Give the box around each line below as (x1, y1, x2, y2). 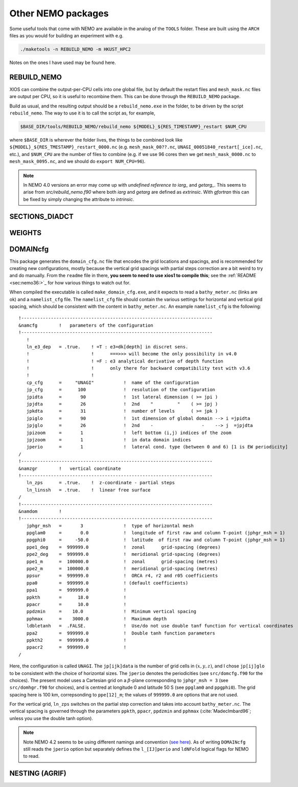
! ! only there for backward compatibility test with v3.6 (26, 366, 250, 371)
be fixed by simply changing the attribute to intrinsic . (23, 196, 134, 202)
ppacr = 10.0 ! (26, 601, 127, 607)
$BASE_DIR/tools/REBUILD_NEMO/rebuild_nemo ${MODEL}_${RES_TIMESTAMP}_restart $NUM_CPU (20, 123, 247, 129)
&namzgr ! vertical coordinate (18, 465, 121, 471)
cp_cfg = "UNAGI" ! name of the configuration (26, 379, 199, 386)
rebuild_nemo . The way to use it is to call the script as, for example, (9, 110, 155, 116)
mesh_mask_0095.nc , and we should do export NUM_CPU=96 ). (9, 159, 146, 165)
